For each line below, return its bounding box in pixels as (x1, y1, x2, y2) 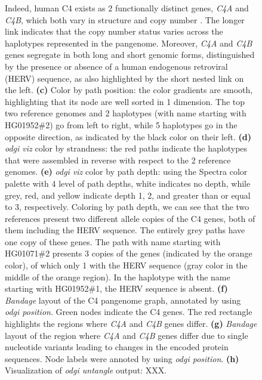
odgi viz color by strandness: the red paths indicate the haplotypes (5, 142, 248, 155)
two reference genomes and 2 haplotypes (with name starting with (5, 107, 246, 119)
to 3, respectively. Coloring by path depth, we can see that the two (5, 200, 249, 213)
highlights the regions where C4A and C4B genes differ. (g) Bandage (5, 317, 257, 330)
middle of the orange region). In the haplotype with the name (5, 270, 230, 283)
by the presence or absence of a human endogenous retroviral (5, 60, 228, 72)
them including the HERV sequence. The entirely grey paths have (5, 224, 245, 236)
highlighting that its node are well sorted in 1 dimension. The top (5, 95, 245, 107)
